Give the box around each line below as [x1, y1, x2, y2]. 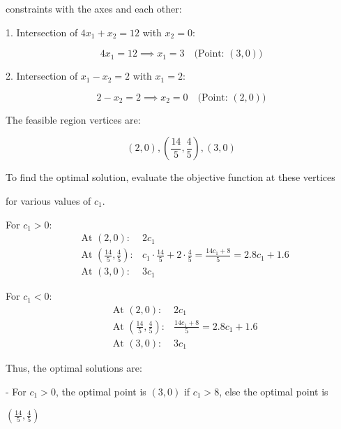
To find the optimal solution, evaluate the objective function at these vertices [6, 170, 335, 184]
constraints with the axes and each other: [6, 1, 182, 15]
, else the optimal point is [219, 384, 328, 398]
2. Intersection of [6, 68, 78, 83]
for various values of [6, 193, 91, 208]
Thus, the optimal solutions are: [6, 360, 142, 375]
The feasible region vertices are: [6, 112, 141, 126]
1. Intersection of [6, 24, 78, 39]
